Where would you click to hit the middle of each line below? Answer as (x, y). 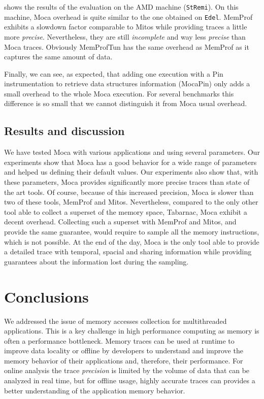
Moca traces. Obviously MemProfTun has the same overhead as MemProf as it (127, 46)
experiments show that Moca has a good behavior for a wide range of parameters (130, 162)
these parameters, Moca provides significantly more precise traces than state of (127, 182)
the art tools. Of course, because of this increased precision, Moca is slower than (129, 192)
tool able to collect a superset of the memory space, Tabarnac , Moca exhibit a (126, 211)
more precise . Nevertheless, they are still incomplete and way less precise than (125, 36)
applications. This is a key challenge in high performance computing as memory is (132, 331)
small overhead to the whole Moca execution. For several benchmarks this (119, 93)
